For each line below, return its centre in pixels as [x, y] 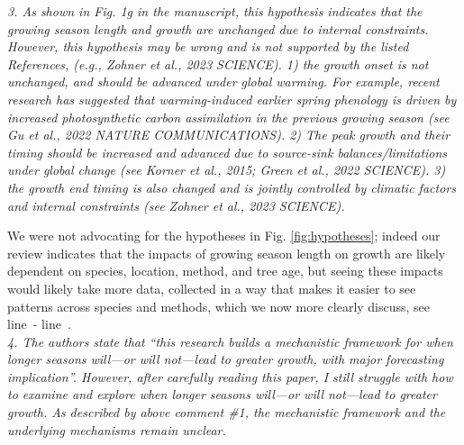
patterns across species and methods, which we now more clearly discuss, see [219, 306]
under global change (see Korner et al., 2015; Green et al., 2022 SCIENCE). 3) [227, 170]
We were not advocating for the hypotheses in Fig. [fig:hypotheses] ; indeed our [224, 236]
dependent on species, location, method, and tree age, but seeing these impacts [225, 271]
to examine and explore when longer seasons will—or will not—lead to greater [222, 394]
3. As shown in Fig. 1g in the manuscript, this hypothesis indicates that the [215, 11]
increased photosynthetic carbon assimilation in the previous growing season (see [228, 117]
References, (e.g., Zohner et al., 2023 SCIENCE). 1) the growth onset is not [218, 64]
